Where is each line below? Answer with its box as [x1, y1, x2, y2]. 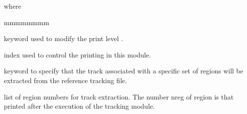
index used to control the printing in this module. [4, 49, 151, 59]
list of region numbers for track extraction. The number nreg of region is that [4, 91, 234, 101]
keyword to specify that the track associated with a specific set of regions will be [4, 66, 244, 76]
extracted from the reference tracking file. [4, 75, 127, 85]
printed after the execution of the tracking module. [4, 101, 155, 111]
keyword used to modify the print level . [4, 33, 123, 43]
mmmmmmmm [4, 17, 49, 27]
